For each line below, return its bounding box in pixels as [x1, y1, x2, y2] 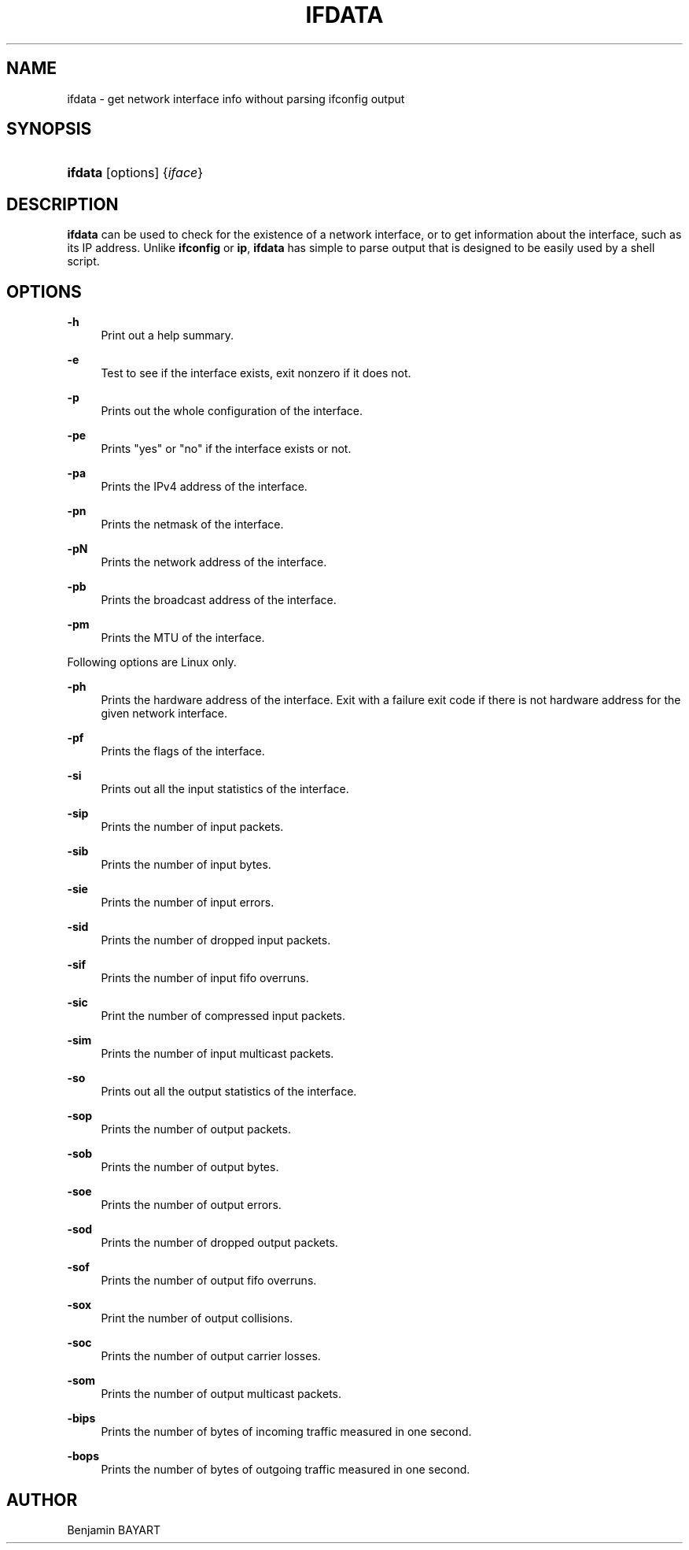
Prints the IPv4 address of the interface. [101, 480, 308, 494]
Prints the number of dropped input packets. [101, 933, 331, 947]
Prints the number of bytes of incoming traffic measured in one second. [101, 1425, 472, 1439]
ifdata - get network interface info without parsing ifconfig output [67, 91, 405, 106]
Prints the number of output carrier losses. [101, 1349, 321, 1363]
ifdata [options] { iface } [67, 165, 204, 181]
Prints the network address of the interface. [101, 555, 327, 569]
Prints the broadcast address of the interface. [101, 593, 337, 607]
